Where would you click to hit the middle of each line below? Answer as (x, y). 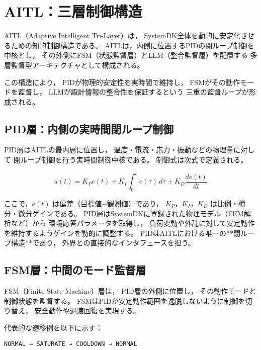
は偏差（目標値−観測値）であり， (108, 203)
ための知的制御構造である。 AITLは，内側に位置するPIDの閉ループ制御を (133, 45)
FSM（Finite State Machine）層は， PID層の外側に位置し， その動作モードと (130, 291)
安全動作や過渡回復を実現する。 (87, 311)
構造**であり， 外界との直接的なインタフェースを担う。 (103, 243)
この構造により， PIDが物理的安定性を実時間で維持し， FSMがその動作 (122, 82)
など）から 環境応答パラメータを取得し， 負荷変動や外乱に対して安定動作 (133, 223)
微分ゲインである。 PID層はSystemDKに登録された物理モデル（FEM (131, 213)
